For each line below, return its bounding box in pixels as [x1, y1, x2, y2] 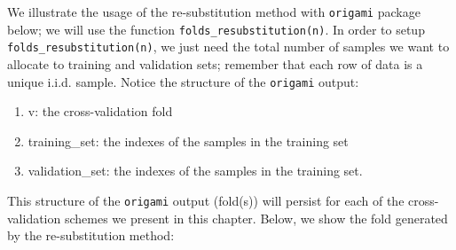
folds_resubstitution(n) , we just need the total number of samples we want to [7, 37, 450, 56]
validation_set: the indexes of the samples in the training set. [28, 161, 363, 180]
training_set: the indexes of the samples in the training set [28, 131, 349, 150]
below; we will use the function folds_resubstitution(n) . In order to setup [7, 20, 425, 38]
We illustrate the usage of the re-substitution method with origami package [7, 3, 421, 20]
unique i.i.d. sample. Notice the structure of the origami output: [7, 72, 359, 90]
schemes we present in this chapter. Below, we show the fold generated [64, 208, 448, 227]
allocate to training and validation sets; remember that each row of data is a [7, 54, 423, 73]
